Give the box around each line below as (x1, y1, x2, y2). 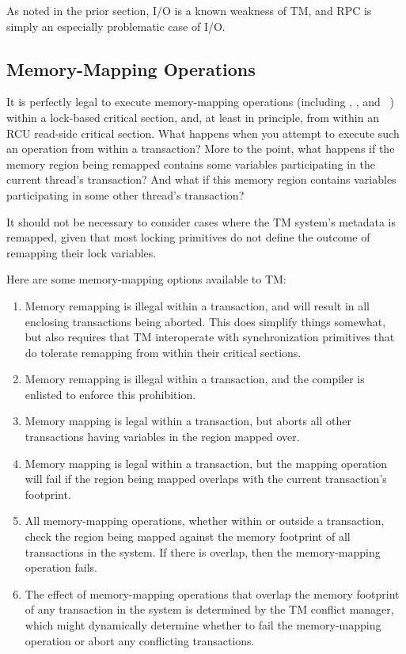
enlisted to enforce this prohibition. (25, 386, 196, 402)
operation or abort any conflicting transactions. (25, 632, 255, 648)
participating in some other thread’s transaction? (6, 186, 245, 203)
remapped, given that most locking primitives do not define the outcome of (6, 229, 370, 245)
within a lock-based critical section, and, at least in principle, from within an (6, 108, 379, 125)
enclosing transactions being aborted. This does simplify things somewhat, (25, 313, 386, 329)
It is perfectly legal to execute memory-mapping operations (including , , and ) (6, 93, 394, 110)
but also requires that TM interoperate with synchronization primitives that (25, 329, 395, 345)
